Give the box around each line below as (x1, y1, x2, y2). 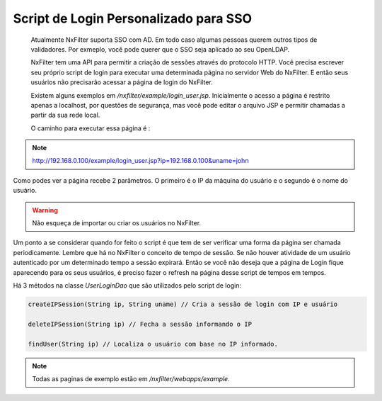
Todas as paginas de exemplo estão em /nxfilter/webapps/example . (32, 374, 230, 383)
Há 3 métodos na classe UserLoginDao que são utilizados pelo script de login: (13, 281, 242, 290)
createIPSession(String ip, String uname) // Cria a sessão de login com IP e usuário (28, 300, 338, 308)
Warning (32, 205, 58, 214)
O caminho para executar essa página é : (30, 124, 151, 132)
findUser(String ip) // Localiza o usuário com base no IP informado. (28, 340, 279, 348)
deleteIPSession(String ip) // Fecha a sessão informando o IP (28, 320, 253, 328)
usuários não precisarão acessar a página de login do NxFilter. (30, 78, 213, 86)
